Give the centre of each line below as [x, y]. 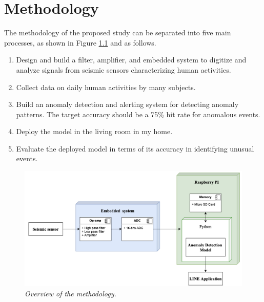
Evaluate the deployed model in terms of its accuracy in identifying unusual [135, 148]
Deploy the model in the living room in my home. [94, 131]
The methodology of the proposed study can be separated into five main [118, 33]
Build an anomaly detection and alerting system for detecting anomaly [127, 104]
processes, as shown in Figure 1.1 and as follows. [80, 42]
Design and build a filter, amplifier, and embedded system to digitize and [131, 60]
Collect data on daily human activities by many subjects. [106, 87]
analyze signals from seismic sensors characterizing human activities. [124, 69]
